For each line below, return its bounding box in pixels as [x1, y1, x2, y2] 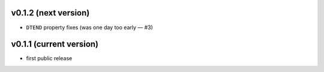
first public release [26, 55, 73, 62]
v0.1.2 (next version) [11, 8, 90, 18]
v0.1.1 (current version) [11, 39, 99, 49]
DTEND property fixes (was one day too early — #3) [26, 24, 153, 31]
